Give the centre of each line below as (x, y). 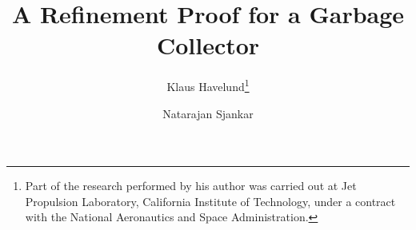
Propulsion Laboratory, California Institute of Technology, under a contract (210, 201)
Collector (208, 45)
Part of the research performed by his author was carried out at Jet (191, 186)
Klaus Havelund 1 (208, 85)
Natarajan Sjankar (208, 113)
